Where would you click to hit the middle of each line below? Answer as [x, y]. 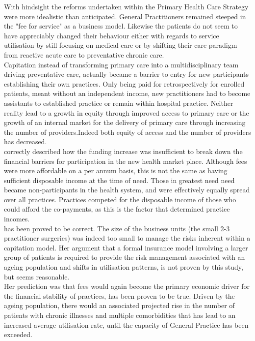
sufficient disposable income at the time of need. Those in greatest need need [119, 180]
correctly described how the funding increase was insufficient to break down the [123, 151]
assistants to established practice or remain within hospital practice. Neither [119, 103]
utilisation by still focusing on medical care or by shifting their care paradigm [121, 45]
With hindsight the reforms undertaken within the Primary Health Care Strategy [126, 6]
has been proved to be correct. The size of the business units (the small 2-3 [117, 228]
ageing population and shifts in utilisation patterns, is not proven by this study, [124, 267]
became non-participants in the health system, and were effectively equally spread [127, 190]
